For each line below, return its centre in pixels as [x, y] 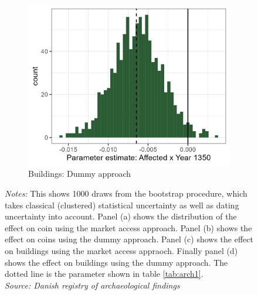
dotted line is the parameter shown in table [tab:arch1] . [104, 274]
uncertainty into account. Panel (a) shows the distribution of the [121, 216]
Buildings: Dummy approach [80, 174]
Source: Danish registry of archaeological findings [92, 285]
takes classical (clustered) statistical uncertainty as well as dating [122, 205]
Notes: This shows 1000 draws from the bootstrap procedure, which [126, 193]
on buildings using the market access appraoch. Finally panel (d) [121, 250]
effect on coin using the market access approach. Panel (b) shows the [128, 227]
